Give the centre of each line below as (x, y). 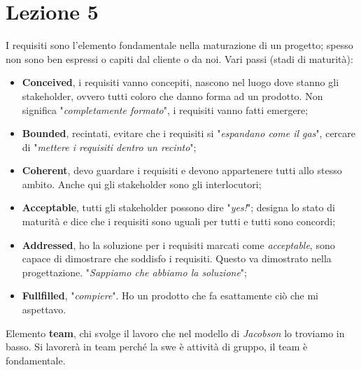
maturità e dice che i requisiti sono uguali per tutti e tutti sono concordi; (179, 221)
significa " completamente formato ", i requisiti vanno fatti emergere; (165, 109)
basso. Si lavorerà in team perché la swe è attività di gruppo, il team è (157, 347)
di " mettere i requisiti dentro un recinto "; (109, 147)
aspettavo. (44, 309)
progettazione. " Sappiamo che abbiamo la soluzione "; (134, 272)
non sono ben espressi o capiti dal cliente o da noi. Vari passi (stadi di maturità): (179, 58)
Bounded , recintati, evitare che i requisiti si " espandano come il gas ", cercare (189, 133)
